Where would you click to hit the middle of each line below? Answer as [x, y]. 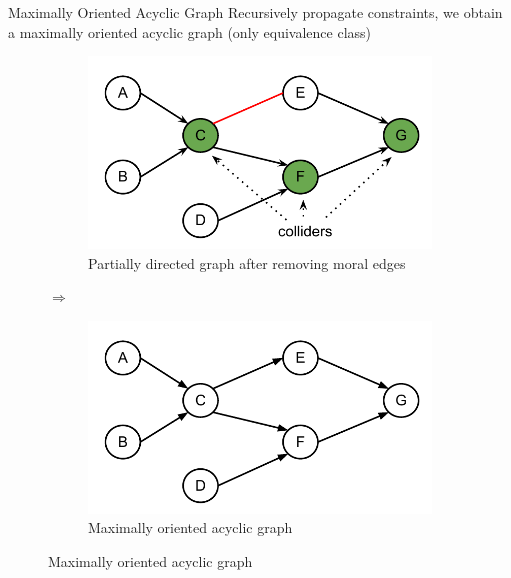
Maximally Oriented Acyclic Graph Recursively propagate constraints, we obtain [255, 12]
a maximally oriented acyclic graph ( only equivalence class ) [190, 31]
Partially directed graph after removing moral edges [247, 262]
